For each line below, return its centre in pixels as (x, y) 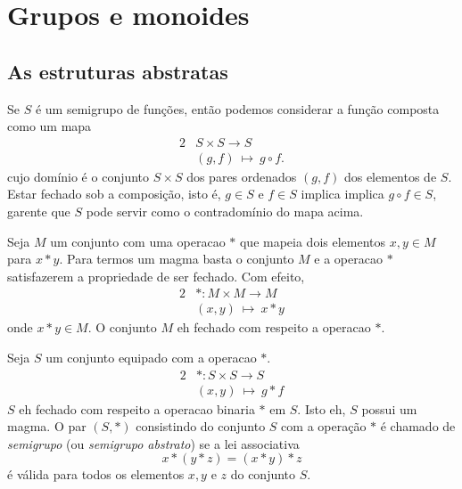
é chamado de (418, 426)
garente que (39, 212)
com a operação (324, 426)
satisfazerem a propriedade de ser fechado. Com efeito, (156, 276)
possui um (389, 408)
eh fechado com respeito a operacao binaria (137, 408)
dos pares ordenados (242, 176)
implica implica (342, 194)
